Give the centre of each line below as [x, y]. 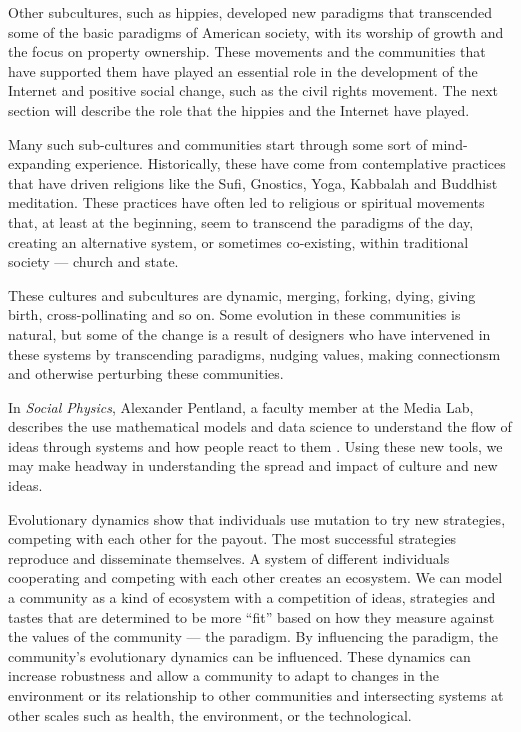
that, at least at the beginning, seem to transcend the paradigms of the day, [241, 221]
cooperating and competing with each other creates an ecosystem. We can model [255, 577]
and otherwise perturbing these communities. [146, 373]
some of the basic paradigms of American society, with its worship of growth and [256, 31]
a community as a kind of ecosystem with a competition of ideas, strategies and [252, 597]
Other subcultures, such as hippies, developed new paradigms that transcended [250, 12]
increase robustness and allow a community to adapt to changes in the [223, 675]
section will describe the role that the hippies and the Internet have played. [239, 109]
